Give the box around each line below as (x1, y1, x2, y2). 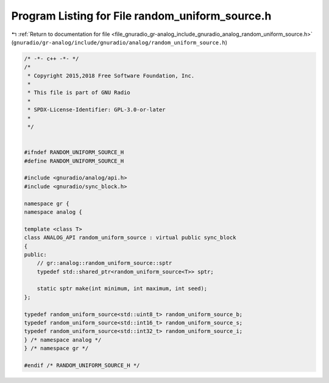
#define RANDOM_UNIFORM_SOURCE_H (24, 157, 124, 164)
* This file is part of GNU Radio (27, 89, 130, 96)
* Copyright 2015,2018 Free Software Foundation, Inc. (27, 72, 195, 79)
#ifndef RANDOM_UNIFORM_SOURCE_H (24, 149, 124, 156)
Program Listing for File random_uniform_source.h (11, 9, 272, 23)
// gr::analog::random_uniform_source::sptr (37, 259, 172, 267)
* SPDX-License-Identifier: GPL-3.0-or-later (27, 107, 166, 113)
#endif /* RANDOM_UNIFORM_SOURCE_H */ (24, 362, 140, 368)
